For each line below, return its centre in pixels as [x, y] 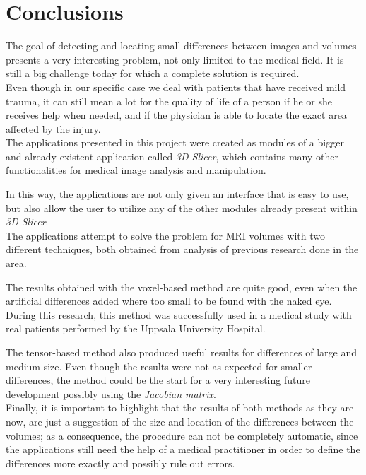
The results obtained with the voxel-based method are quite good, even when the [182, 287]
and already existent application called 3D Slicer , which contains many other [172, 156]
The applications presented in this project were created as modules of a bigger [175, 142]
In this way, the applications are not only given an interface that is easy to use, [177, 194]
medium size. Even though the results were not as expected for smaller [159, 366]
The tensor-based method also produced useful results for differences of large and [181, 352]
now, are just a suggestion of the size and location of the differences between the [180, 421]
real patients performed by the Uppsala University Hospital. [136, 328]
